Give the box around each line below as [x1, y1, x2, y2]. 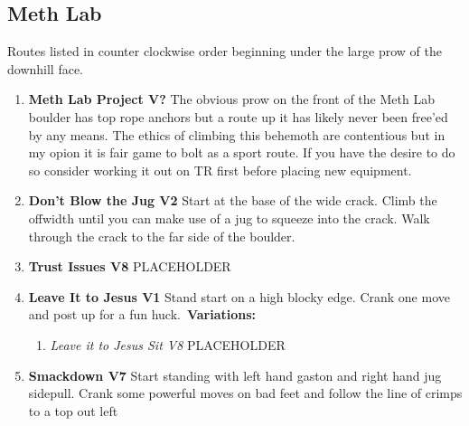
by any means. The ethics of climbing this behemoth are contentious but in [28, 125, 446, 144]
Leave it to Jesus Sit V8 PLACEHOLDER [50, 335, 286, 354]
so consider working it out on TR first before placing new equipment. [28, 160, 412, 179]
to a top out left [28, 401, 118, 420]
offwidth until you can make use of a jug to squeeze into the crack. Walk [28, 208, 430, 227]
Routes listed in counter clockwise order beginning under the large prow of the [7, 42, 442, 61]
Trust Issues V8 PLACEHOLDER [28, 257, 231, 276]
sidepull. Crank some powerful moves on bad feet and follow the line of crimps [28, 383, 463, 402]
